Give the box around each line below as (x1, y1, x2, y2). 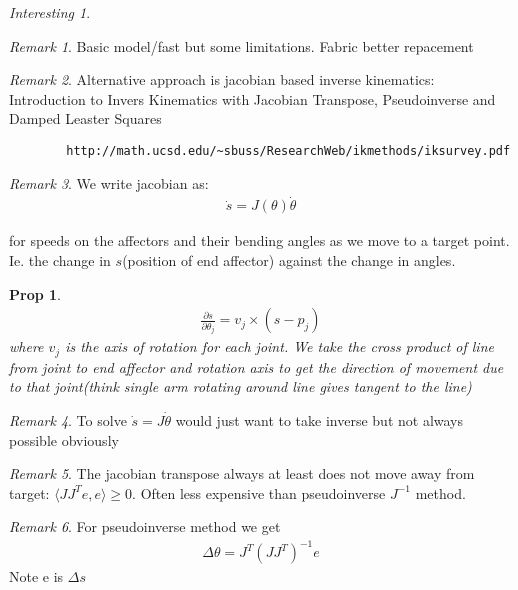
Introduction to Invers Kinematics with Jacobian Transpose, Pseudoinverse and (9, 88, 496, 109)
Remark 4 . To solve (9, 409, 127, 430)
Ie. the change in (9, 250, 111, 271)
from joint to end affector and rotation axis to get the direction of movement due (9, 356, 504, 377)
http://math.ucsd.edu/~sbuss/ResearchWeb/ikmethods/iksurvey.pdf (66, 143, 511, 158)
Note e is (9, 566, 64, 587)
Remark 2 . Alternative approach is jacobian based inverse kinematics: (9, 69, 435, 90)
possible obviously (9, 429, 119, 450)
